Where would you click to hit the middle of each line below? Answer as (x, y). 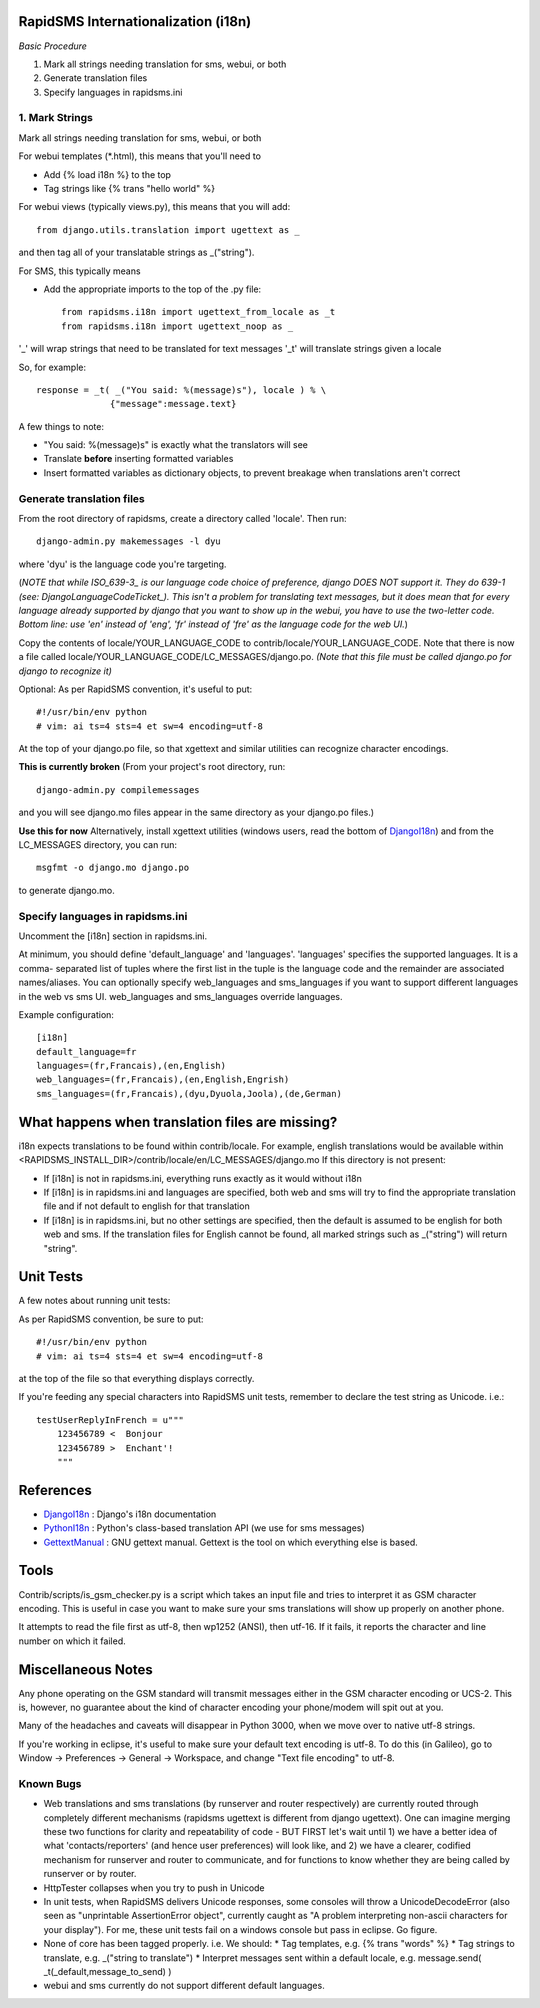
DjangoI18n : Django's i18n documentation (130, 1514)
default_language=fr (86, 1051)
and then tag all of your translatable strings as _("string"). (136, 252)
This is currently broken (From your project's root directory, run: (152, 767)
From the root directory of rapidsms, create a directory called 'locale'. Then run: (182, 518)
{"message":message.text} (173, 404)
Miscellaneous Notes (86, 1669)
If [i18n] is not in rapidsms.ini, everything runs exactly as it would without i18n (202, 1178)
